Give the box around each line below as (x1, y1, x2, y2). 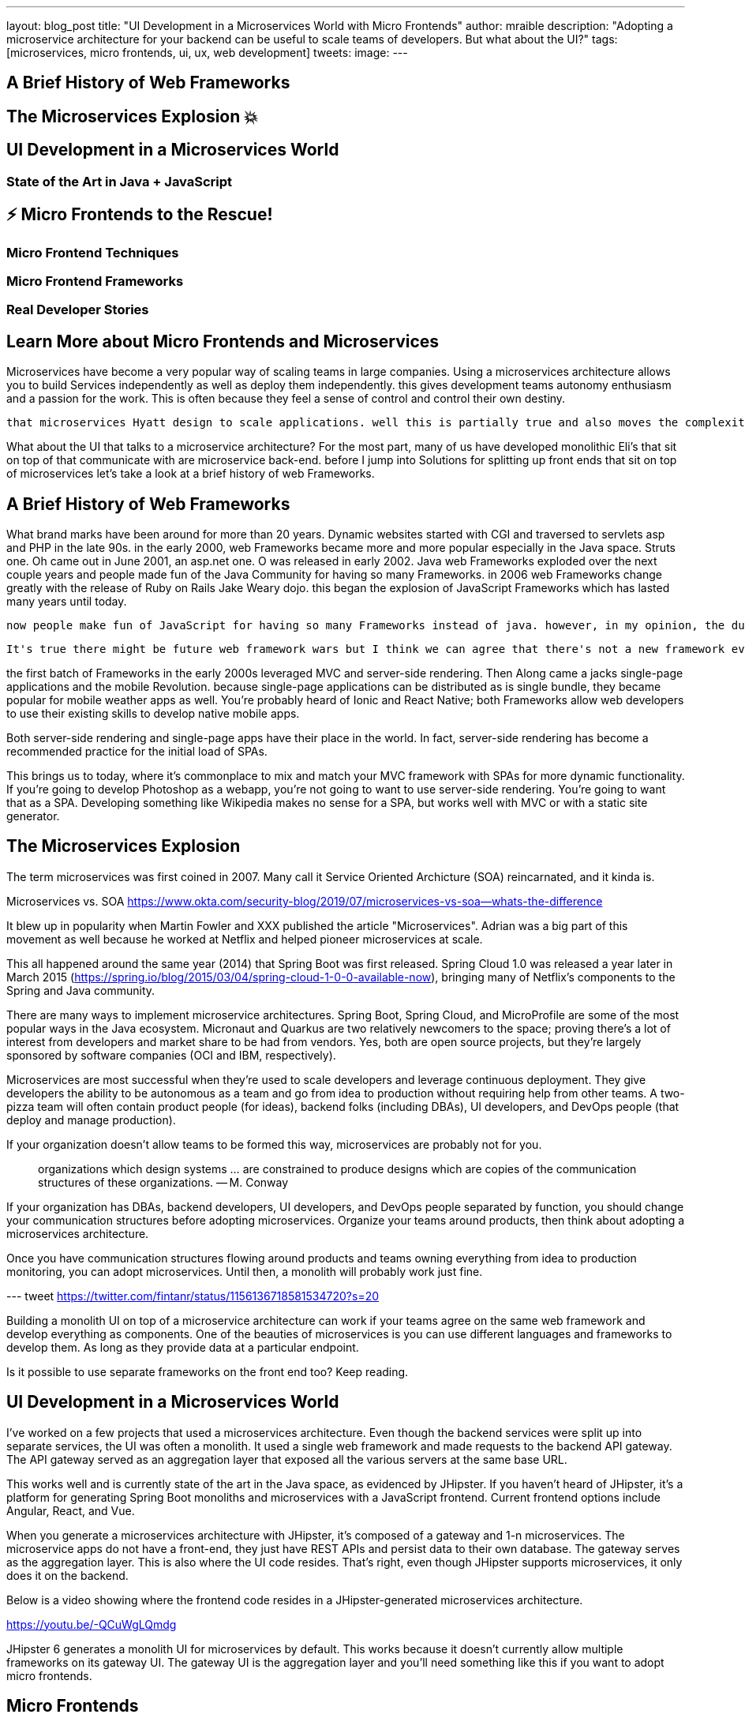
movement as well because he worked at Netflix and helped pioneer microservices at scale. (6, 932, 483, 946)
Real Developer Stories (6, 302, 149, 318)
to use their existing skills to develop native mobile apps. (6, 706, 300, 720)
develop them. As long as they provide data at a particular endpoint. (6, 1340, 359, 1354)
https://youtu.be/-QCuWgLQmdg (6, 1617, 177, 1631)
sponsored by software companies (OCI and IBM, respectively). (6, 1048, 336, 1062)
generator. (6, 808, 60, 823)
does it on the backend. (6, 1568, 129, 1582)
